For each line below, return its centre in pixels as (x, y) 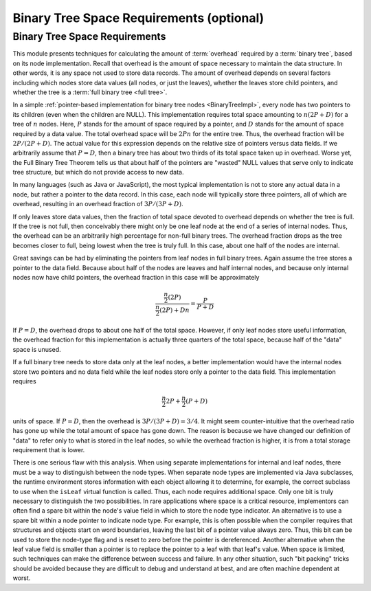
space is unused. (37, 349)
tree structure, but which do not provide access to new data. (98, 172)
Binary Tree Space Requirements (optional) (138, 18)
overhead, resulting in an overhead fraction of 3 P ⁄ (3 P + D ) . (98, 204)
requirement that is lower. (49, 450)
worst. (22, 578)
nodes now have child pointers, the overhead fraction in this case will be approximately (136, 277)
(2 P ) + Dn (175, 310)
